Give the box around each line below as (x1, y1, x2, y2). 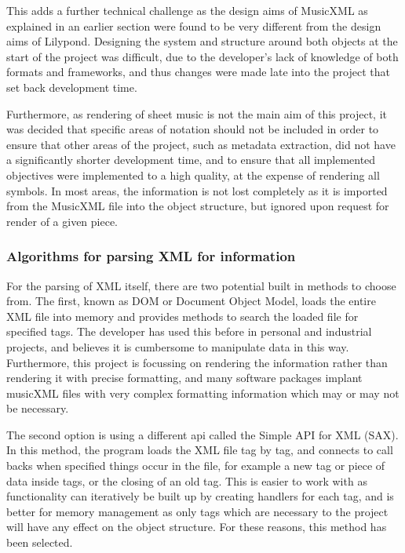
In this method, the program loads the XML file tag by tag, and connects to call (6, 442, 393, 458)
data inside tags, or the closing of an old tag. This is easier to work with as (6, 472, 367, 489)
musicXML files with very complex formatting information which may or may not (6, 384, 400, 401)
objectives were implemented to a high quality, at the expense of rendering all (6, 166, 380, 183)
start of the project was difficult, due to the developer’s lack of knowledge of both (6, 48, 399, 64)
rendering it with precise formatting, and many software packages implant (6, 369, 363, 386)
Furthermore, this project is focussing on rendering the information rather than (6, 354, 388, 370)
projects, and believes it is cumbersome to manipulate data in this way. (6, 338, 349, 355)
